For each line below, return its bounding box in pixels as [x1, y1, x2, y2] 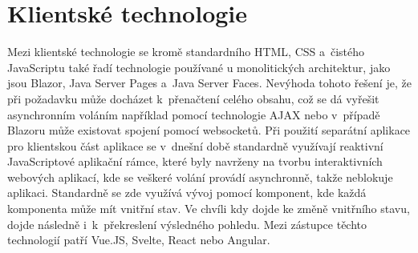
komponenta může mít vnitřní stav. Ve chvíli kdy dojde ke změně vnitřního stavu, [7, 200, 410, 217]
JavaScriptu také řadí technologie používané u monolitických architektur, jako [7, 58, 391, 75]
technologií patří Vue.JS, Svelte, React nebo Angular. [7, 231, 270, 248]
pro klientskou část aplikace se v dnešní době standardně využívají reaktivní [7, 137, 384, 154]
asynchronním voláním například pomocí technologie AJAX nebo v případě [7, 106, 380, 122]
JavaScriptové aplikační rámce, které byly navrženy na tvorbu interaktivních [7, 153, 383, 170]
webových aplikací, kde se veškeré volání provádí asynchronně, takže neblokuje [7, 168, 393, 185]
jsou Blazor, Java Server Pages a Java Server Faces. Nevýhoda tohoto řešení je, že [7, 74, 412, 91]
